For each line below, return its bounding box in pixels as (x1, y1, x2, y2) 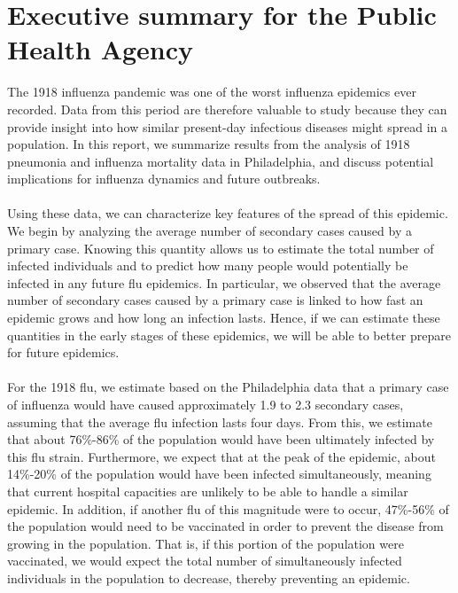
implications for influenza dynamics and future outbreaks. (7, 169, 321, 188)
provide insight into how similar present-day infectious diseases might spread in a (7, 117, 447, 136)
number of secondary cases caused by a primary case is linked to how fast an (7, 291, 423, 309)
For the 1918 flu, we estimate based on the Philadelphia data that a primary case (7, 378, 449, 396)
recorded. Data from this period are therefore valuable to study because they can (7, 99, 447, 118)
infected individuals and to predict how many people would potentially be (7, 256, 408, 275)
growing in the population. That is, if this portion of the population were (7, 534, 404, 552)
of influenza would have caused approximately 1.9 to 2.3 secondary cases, (7, 395, 404, 413)
